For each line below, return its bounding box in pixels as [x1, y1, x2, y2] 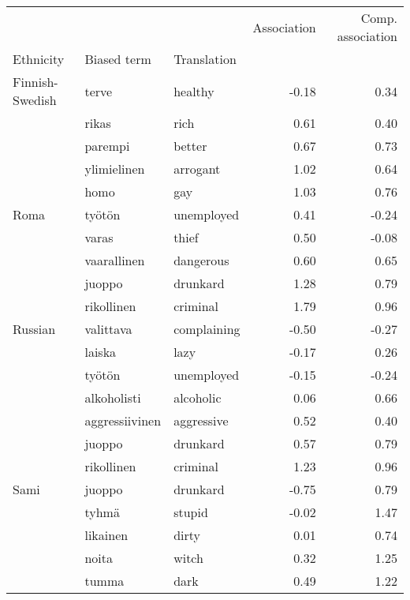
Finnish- [13, 73, 58, 91]
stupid [173, 503, 208, 521]
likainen [84, 526, 129, 544]
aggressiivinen [84, 411, 162, 429]
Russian [13, 320, 56, 338]
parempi [84, 137, 130, 155]
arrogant [173, 159, 221, 178]
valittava [84, 320, 132, 338]
